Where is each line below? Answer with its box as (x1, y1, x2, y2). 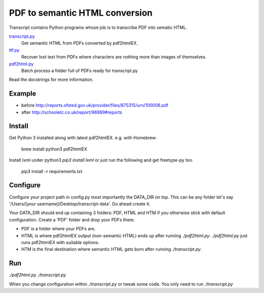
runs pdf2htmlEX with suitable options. (21, 239, 100, 245)
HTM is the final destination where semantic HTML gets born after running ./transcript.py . (21, 246, 202, 252)
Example (9, 90, 36, 98)
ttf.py (9, 47, 20, 53)
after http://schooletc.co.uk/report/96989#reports (21, 109, 122, 115)
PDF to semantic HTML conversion (9, 7, 153, 18)
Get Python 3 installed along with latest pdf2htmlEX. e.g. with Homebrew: (9, 135, 157, 141)
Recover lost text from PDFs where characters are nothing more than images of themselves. (21, 54, 207, 60)
